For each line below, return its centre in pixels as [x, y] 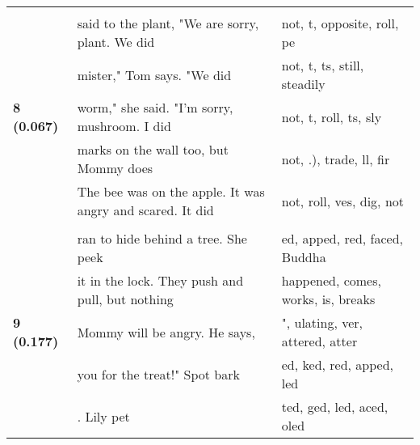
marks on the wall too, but [153, 149]
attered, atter [319, 341]
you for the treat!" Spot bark [158, 374]
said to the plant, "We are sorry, [168, 23]
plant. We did [116, 42]
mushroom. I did [124, 126]
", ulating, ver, [322, 322]
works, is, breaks [328, 299]
